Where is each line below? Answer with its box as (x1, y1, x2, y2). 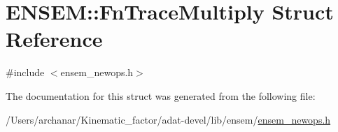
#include (6, 65, 45, 80)
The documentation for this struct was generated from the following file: (6, 88, 316, 103)
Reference (6, 24, 103, 53)
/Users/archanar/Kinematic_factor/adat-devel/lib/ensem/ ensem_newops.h (6, 112, 331, 126)
